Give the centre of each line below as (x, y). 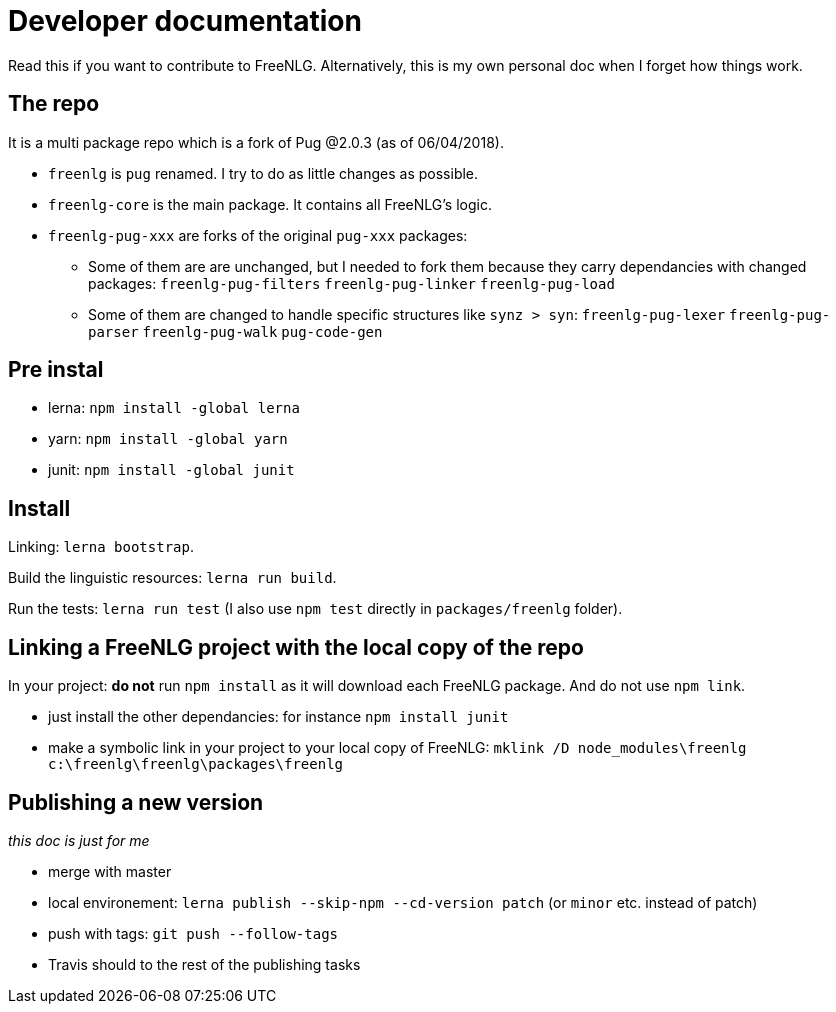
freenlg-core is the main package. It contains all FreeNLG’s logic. (270, 204)
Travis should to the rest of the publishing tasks (204, 964)
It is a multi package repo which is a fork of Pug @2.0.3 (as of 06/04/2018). (256, 142)
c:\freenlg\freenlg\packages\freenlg (196, 764)
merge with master (110, 871)
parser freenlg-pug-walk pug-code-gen (235, 331)
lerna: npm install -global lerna (174, 408)
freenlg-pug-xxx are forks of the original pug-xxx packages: (258, 235)
